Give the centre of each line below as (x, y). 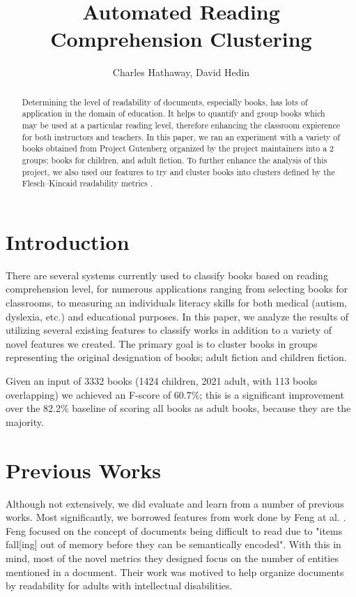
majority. (25, 421)
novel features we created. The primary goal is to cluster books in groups (162, 343)
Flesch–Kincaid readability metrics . (87, 183)
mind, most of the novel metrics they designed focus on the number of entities (172, 558)
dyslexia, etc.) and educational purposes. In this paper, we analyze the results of (177, 316)
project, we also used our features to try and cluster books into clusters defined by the (178, 171)
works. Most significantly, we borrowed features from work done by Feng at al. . (176, 517)
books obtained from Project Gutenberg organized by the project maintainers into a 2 (178, 148)
